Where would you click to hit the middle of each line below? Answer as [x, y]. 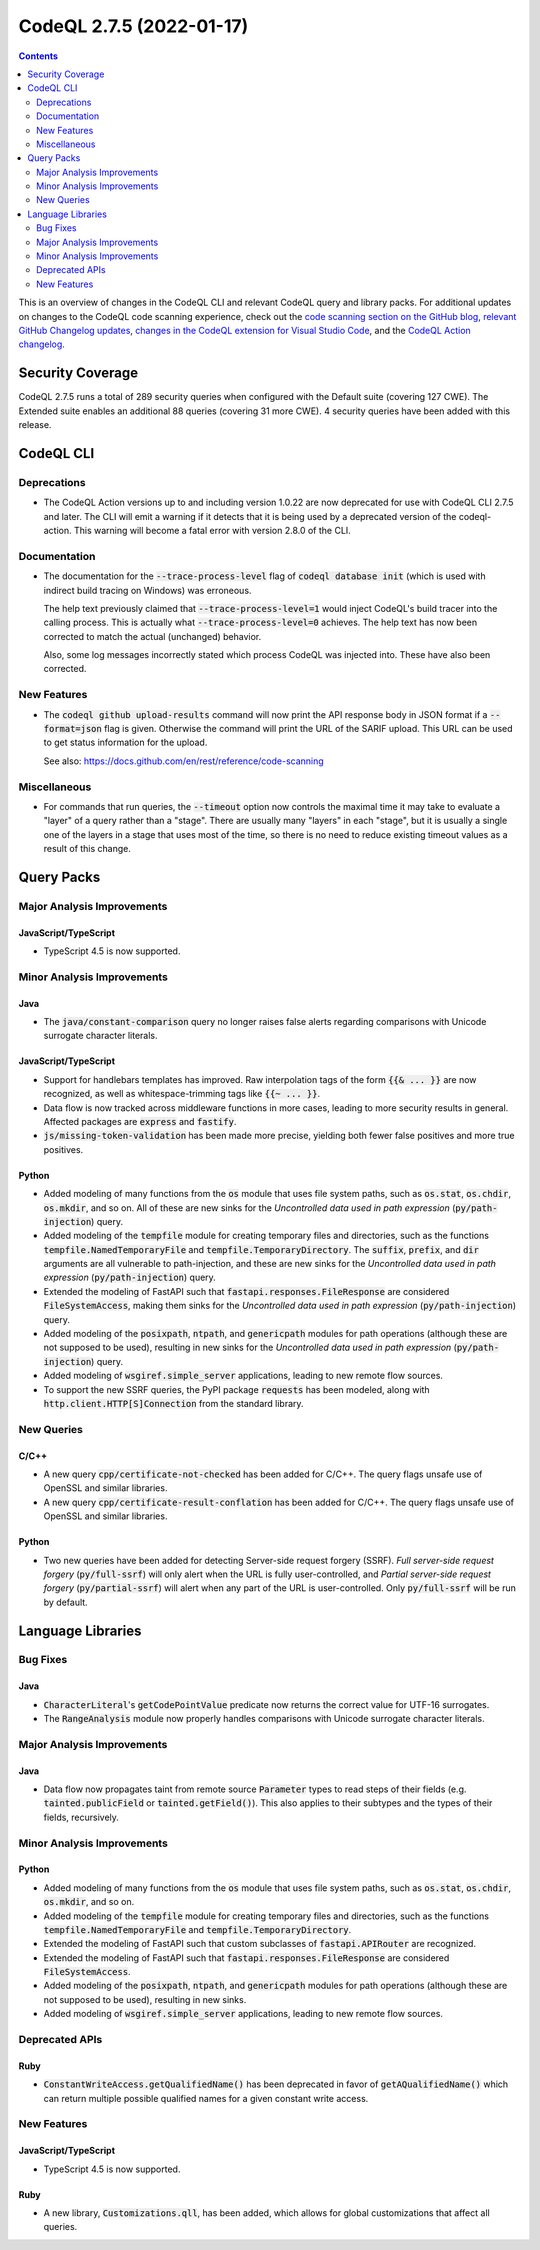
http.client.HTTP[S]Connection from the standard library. [173, 1403]
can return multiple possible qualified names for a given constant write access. [206, 2098]
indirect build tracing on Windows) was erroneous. [147, 590]
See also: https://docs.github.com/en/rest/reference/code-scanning [183, 761]
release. [35, 425]
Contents [38, 56]
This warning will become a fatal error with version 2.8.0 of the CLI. [212, 530]
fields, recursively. [81, 1817]
